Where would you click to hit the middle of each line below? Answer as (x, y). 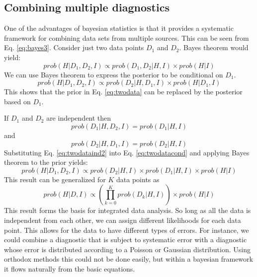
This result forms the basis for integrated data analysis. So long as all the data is (128, 210)
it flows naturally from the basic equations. (70, 268)
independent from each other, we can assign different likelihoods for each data (123, 220)
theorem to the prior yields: (46, 162)
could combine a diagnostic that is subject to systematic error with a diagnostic (126, 240)
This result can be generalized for (55, 179)
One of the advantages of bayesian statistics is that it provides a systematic (119, 28)
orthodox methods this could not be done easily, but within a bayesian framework (128, 259)
